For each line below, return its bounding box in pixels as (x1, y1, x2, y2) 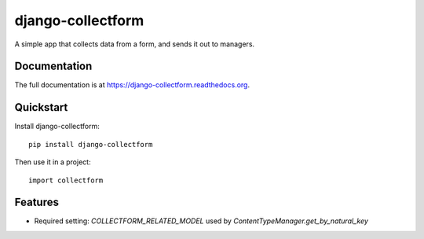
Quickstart (14, 101, 68, 114)
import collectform (28, 175, 104, 185)
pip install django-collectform (28, 140, 153, 149)
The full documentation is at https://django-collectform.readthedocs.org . (14, 80, 250, 90)
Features (14, 196, 59, 209)
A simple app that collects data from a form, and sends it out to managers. (14, 39, 255, 49)
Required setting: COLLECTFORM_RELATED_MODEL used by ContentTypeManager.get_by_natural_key (34, 216, 369, 226)
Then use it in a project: (14, 157, 91, 167)
